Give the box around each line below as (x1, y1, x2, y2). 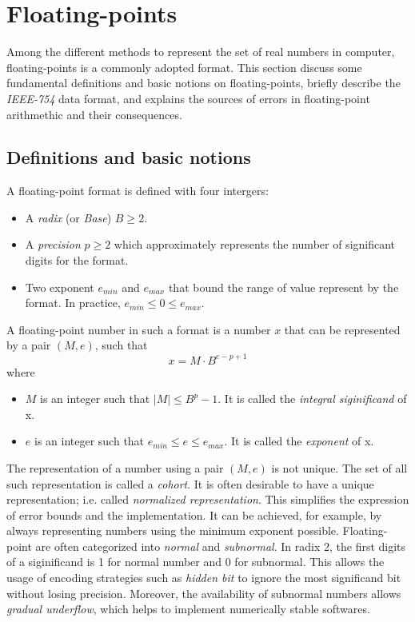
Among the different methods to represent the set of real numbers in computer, (6, 43, 395, 60)
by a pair (6, 337, 51, 353)
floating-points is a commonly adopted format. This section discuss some (6, 58, 362, 75)
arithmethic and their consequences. (6, 106, 182, 122)
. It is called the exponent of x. (224, 433, 374, 449)
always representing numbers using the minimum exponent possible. (6, 522, 339, 539)
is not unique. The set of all (271, 459, 408, 476)
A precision (25, 236, 81, 253)
